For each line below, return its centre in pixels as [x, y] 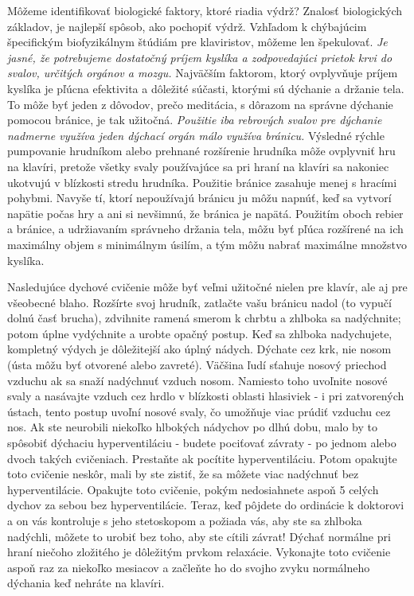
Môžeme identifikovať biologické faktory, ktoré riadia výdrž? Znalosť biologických [205, 10]
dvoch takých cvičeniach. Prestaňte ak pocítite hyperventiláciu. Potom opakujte [202, 458]
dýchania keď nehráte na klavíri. [86, 583]
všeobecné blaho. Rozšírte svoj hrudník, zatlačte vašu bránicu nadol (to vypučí [199, 302]
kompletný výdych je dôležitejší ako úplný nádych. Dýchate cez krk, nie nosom [199, 349]
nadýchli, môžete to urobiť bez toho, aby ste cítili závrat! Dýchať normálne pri [199, 536]
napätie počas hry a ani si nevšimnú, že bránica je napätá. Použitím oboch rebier [205, 213]
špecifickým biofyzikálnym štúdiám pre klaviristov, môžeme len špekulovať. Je [197, 42]
